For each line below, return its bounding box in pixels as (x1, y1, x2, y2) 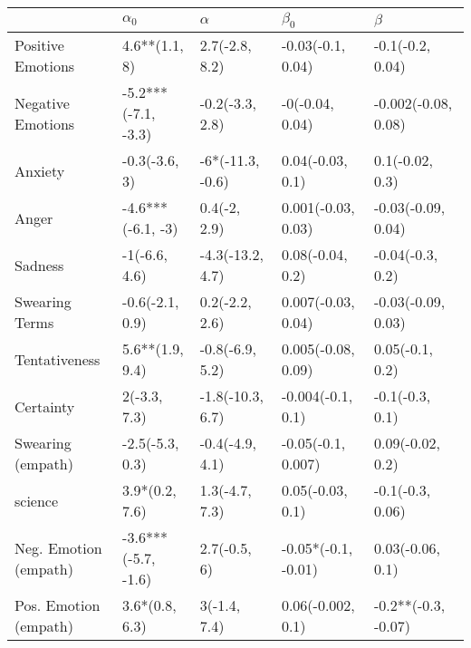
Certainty (14, 395, 75, 417)
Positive (14, 34, 64, 56)
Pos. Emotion (14, 595, 101, 616)
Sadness (14, 254, 64, 276)
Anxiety (14, 160, 65, 181)
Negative (14, 92, 70, 113)
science (14, 489, 59, 511)
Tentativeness (14, 348, 101, 370)
